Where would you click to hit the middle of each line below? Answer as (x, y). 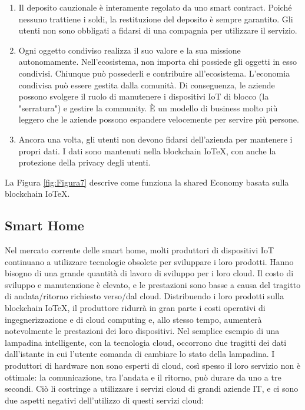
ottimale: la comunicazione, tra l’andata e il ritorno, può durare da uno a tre (143, 377)
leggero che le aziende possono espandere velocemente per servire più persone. (159, 119)
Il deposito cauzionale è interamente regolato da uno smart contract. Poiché (155, 7)
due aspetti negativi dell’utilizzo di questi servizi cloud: (104, 400)
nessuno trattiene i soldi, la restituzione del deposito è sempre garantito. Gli (156, 19)
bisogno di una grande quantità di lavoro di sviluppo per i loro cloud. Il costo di (149, 273)
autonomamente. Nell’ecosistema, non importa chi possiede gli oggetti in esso (158, 62)
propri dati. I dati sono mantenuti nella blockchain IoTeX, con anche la (147, 151)
